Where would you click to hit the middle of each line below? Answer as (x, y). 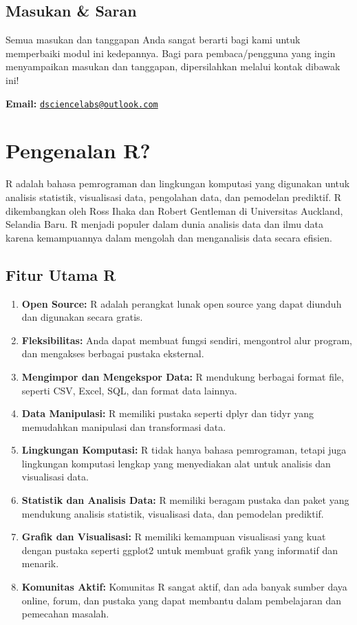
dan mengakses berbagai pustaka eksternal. (113, 353)
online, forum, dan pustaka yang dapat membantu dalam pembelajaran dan (181, 600)
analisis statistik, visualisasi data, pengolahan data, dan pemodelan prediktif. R (174, 197)
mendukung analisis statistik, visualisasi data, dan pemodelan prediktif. (173, 513)
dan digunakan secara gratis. (82, 317)
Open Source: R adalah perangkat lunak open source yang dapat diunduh (182, 303)
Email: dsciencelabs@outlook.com (82, 103)
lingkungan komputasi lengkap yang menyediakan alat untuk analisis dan (176, 463)
